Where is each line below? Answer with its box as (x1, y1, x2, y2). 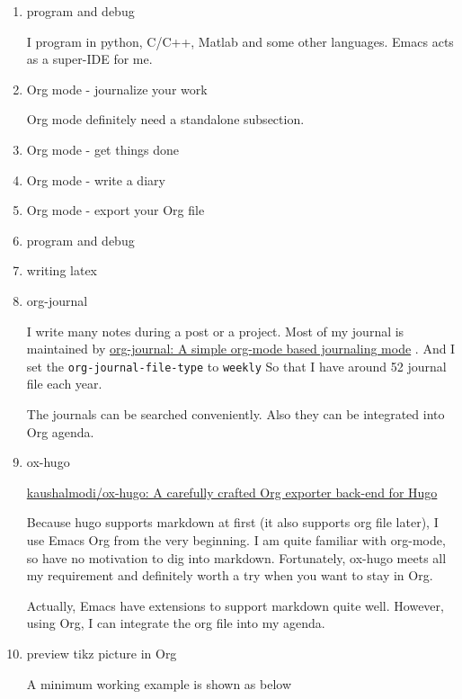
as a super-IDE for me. (26, 49, 153, 68)
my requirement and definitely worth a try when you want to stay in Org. (26, 566, 433, 585)
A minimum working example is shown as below (26, 674, 292, 693)
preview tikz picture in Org (26, 643, 177, 662)
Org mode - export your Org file (26, 201, 205, 220)
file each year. (26, 374, 102, 393)
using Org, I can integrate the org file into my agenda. (26, 614, 325, 632)
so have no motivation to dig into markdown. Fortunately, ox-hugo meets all (26, 548, 447, 567)
